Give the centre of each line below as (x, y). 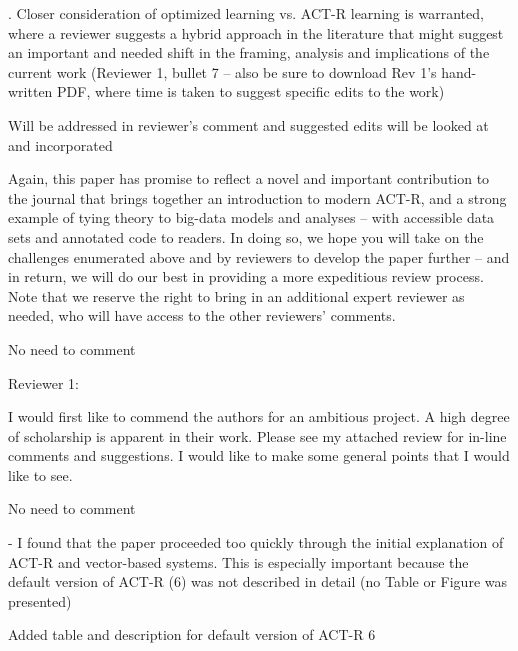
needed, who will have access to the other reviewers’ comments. (202, 315)
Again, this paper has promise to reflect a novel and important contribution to (249, 178)
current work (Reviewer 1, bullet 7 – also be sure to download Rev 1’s (222, 71)
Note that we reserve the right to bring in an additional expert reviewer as (236, 295)
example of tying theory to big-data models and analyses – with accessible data (251, 217)
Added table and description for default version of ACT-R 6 (192, 634)
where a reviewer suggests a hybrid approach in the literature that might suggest (256, 32)
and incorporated (60, 144)
